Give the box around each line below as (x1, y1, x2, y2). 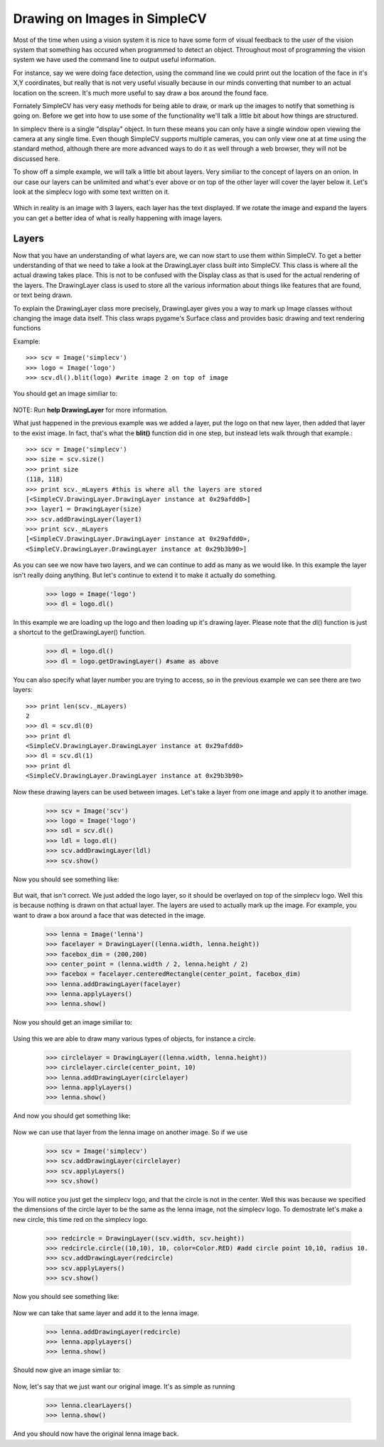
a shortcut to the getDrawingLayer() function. (13, 628, 146, 637)
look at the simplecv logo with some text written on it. (13, 187, 170, 196)
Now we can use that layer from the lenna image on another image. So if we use (13, 1128, 248, 1136)
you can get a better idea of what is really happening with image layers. (13, 214, 223, 222)
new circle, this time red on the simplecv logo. (13, 1215, 149, 1223)
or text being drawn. (13, 291, 73, 299)
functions (13, 324, 41, 333)
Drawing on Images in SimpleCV (13, 11, 207, 26)
